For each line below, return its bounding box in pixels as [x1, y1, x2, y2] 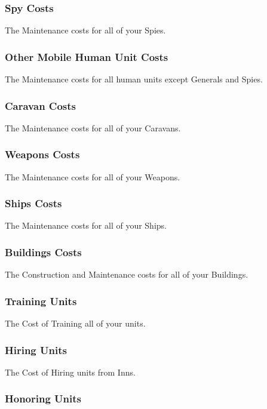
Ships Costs [5, 196, 62, 211]
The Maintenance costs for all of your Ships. [5, 219, 167, 232]
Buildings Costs [5, 244, 82, 259]
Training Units [5, 293, 77, 308]
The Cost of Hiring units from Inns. [5, 365, 136, 378]
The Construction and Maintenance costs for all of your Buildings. [5, 268, 248, 281]
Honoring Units [5, 391, 81, 406]
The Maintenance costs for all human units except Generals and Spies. [5, 73, 263, 85]
